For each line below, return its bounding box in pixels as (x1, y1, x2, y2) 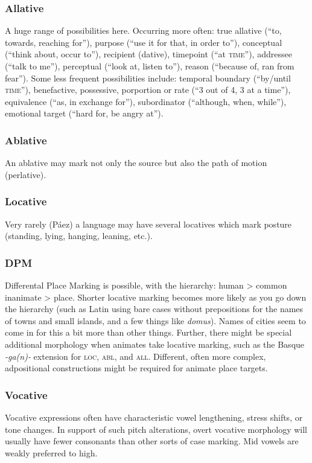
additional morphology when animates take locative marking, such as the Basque (5, 337, 305, 350)
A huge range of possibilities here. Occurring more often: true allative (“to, (5, 24, 282, 37)
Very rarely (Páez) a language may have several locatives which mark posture (5, 217, 292, 230)
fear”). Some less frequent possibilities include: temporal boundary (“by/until (5, 71, 291, 84)
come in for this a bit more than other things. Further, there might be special (5, 326, 292, 339)
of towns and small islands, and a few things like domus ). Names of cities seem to (5, 314, 306, 327)
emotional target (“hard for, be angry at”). (5, 107, 164, 120)
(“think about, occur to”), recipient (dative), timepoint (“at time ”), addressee (5, 48, 292, 60)
